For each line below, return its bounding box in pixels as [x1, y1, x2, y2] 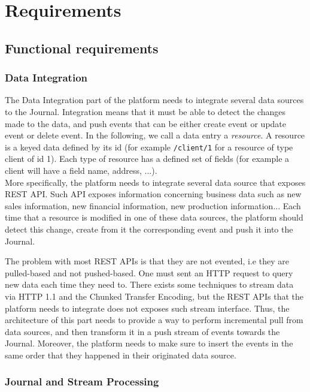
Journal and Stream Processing [5, 374, 159, 389]
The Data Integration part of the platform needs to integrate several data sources [5, 94, 304, 106]
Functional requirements [5, 38, 159, 57]
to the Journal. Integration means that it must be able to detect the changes [5, 105, 286, 117]
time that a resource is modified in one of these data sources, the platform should [5, 211, 303, 224]
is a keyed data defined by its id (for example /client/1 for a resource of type [5, 140, 293, 153]
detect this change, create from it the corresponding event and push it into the [5, 222, 293, 235]
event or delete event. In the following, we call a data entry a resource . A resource [5, 129, 305, 141]
